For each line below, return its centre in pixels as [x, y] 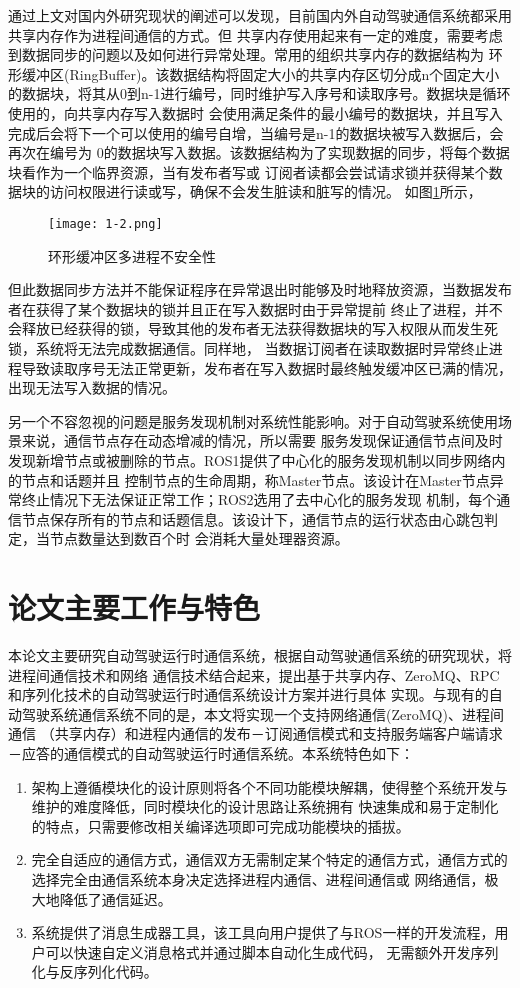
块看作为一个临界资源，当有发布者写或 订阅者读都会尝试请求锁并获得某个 [248, 171]
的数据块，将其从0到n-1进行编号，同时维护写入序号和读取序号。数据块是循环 [259, 93]
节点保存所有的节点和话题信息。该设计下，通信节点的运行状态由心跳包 [252, 518]
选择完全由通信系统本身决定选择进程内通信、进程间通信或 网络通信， [258, 878]
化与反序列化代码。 [94, 971]
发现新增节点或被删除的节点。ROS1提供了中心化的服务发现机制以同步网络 [250, 459]
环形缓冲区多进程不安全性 [132, 255]
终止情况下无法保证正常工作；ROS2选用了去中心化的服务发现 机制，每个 [259, 499]
